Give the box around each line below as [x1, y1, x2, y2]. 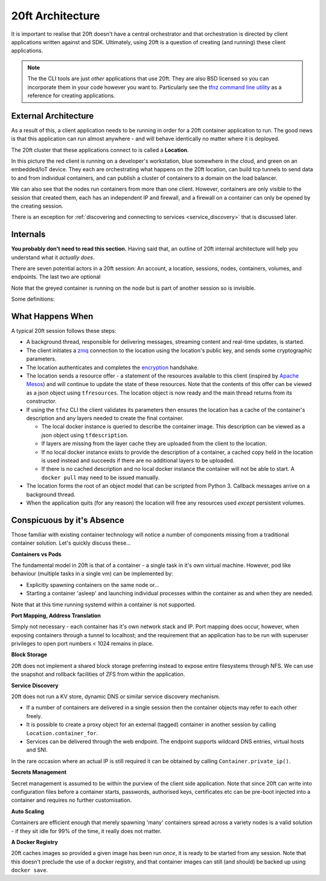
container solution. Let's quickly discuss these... [11, 539, 131, 547]
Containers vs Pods [11, 551, 62, 558]
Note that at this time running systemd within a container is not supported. [11, 601, 196, 608]
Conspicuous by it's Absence [11, 515, 124, 525]
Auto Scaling [11, 808, 45, 815]
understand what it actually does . [11, 254, 95, 261]
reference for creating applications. [27, 91, 115, 99]
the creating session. [11, 202, 63, 209]
